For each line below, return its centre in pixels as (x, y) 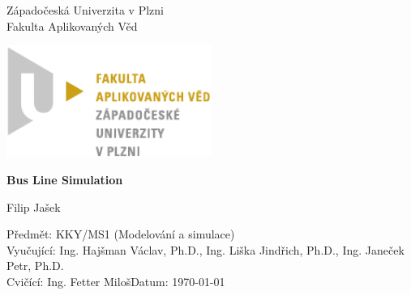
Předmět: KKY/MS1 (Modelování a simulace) (121, 234)
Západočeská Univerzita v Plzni (85, 10)
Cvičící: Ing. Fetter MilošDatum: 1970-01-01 (116, 281)
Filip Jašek (34, 206)
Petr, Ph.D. (35, 265)
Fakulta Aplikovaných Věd (72, 25)
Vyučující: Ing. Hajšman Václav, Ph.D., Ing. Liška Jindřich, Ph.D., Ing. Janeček (205, 249)
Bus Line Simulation (65, 179)
